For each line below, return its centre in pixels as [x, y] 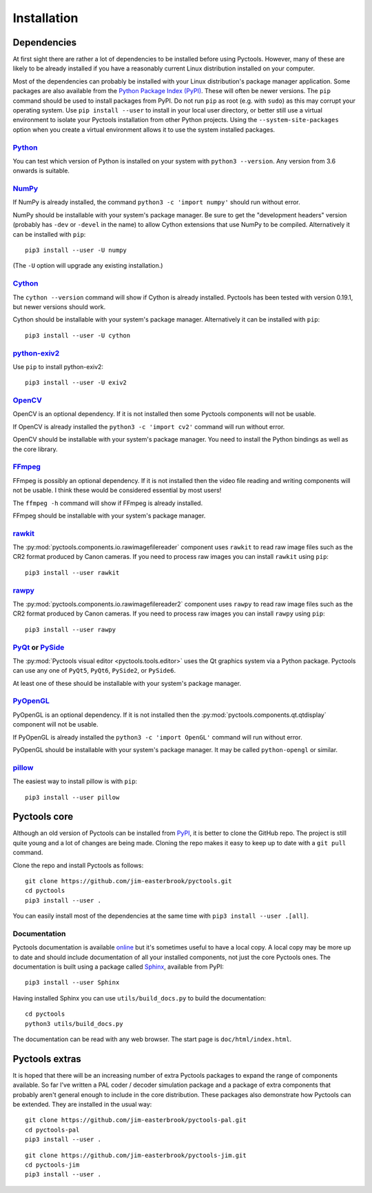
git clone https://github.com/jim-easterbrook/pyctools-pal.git [136, 1120]
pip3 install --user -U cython [78, 335]
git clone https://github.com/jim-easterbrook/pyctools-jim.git [136, 1155]
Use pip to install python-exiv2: [58, 366]
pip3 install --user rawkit [72, 572]
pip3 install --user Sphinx [72, 983]
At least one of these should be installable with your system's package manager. [127, 683]
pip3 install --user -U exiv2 [76, 383]
